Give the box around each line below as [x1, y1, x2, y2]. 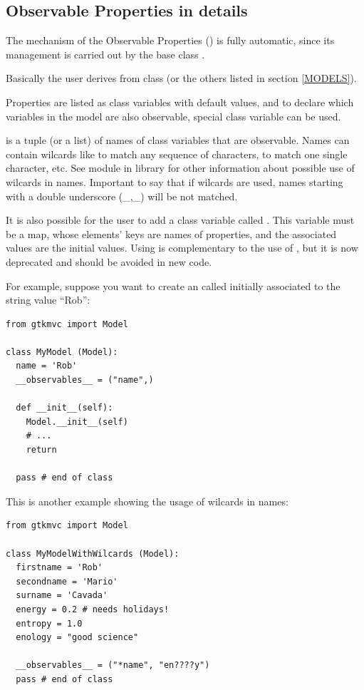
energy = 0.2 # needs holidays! [16, 604, 170, 614]
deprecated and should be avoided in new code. [6, 254, 212, 269]
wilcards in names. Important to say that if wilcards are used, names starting [6, 174, 343, 189]
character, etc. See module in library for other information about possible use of [6, 160, 355, 175]
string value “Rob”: [6, 292, 90, 307]
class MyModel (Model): [6, 346, 118, 357]
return [26, 445, 57, 455]
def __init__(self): [16, 403, 113, 413]
